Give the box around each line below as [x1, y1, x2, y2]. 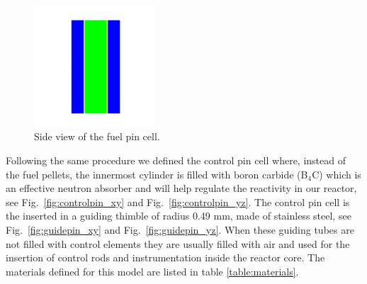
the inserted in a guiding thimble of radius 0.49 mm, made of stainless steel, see [6, 208, 351, 223]
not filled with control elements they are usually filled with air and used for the [6, 236, 350, 251]
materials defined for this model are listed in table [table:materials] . [6, 263, 299, 278]
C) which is [312, 166, 361, 181]
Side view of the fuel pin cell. [34, 129, 160, 144]
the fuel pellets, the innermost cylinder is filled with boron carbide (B [6, 166, 308, 181]
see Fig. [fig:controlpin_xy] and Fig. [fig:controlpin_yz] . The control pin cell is [6, 194, 350, 209]
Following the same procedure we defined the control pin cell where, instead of [6, 152, 346, 167]
